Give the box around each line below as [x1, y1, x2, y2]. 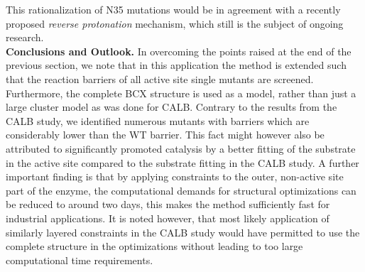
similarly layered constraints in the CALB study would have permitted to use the [6, 224, 360, 239]
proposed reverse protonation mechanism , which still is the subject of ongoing [6, 16, 344, 31]
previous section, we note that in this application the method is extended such [6, 58, 347, 72]
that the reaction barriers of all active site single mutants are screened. [6, 71, 314, 86]
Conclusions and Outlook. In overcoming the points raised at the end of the [6, 43, 352, 58]
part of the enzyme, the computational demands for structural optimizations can [6, 183, 356, 197]
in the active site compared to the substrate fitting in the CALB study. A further [6, 155, 359, 170]
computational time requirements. [6, 252, 153, 267]
